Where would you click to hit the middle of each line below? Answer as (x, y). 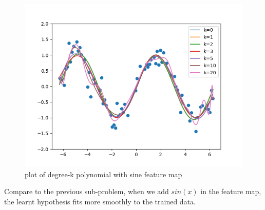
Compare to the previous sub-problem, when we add (87, 191)
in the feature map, (231, 191)
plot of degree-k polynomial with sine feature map (103, 174)
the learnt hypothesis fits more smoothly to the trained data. (100, 201)
